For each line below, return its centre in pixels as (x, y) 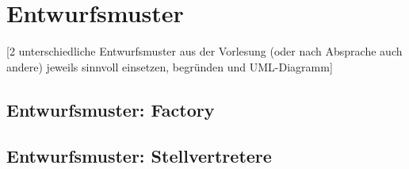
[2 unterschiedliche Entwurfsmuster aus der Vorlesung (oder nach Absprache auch (204, 51)
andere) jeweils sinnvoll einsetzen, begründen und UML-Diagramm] (170, 66)
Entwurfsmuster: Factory (111, 109)
